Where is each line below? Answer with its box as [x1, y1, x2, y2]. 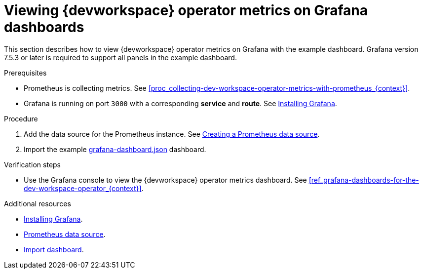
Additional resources [4, 199, 71, 208]
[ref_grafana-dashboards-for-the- [308, 175, 419, 184]
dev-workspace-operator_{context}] [24, 184, 142, 193]
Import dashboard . [24, 245, 84, 254]
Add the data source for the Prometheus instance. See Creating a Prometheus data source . [24, 129, 320, 138]
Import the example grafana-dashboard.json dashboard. [24, 145, 206, 154]
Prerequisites [4, 68, 47, 77]
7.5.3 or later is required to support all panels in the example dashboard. [4, 53, 237, 62]
